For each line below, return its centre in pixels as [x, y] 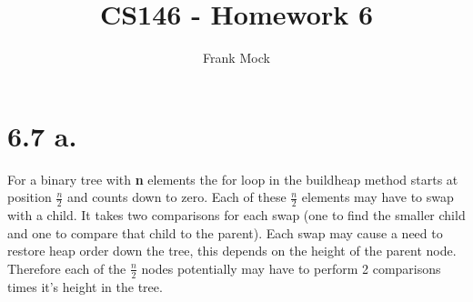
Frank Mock [236, 58]
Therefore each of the [67, 268]
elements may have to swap [377, 197]
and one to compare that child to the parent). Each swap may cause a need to [225, 232]
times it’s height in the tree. [85, 286]
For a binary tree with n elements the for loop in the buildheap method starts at [233, 179]
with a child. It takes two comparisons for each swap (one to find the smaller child [236, 215]
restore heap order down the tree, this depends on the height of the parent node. [232, 251]
